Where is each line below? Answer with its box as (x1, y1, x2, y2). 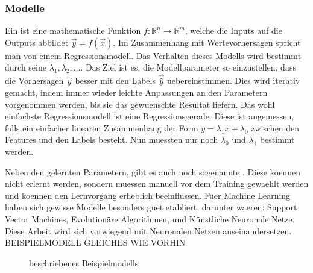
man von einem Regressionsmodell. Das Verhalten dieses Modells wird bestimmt (5, 49, 302, 61)
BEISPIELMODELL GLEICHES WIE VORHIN (5, 236, 186, 249)
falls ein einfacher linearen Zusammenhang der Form (5, 121, 198, 134)
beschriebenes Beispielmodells (29, 256, 139, 269)
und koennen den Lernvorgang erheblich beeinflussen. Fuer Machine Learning (5, 189, 291, 201)
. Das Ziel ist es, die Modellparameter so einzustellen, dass (80, 61, 296, 74)
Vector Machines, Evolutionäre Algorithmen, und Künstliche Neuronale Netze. (5, 212, 295, 225)
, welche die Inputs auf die (185, 24, 282, 37)
